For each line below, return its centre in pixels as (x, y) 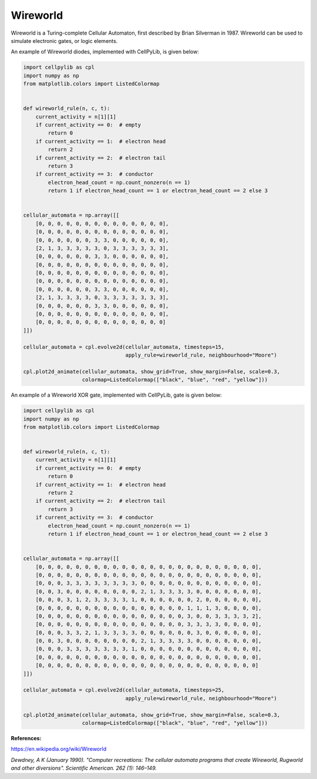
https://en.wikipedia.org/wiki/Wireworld (59, 749)
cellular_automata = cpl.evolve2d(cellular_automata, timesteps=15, (124, 347)
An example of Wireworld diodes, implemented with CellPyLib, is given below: (105, 52)
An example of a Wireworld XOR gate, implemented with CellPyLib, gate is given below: (117, 395)
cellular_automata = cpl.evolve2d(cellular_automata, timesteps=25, (124, 690)
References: (26, 738)
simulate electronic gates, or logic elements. (64, 41)
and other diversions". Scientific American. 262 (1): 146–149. (84, 768)
